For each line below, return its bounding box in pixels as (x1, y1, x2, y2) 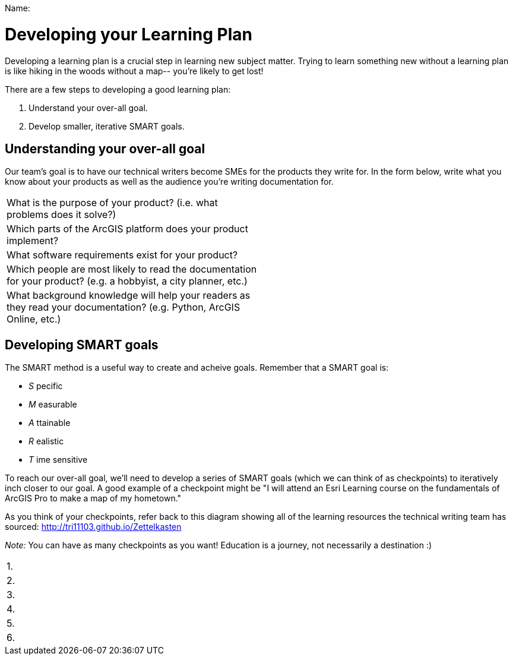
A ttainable (28, 418, 71, 428)
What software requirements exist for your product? (7, 249, 238, 261)
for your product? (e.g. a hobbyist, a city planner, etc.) (7, 275, 248, 288)
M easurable (28, 399, 77, 410)
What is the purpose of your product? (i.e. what (7, 197, 218, 209)
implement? (7, 235, 59, 247)
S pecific (28, 381, 63, 391)
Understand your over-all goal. (28, 102, 148, 113)
